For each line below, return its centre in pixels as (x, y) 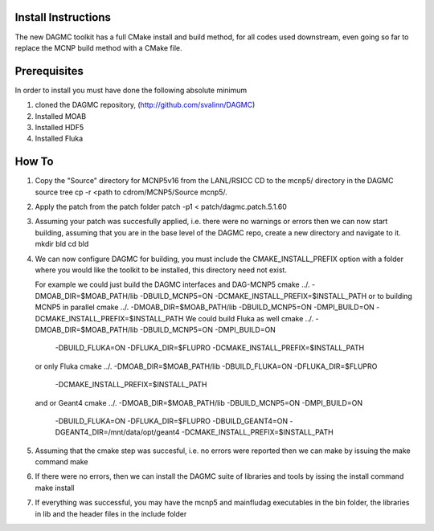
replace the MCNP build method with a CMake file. (98, 47)
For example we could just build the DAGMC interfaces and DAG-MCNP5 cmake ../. (172, 284)
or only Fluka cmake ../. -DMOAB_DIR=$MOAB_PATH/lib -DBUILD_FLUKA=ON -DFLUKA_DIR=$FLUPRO (206, 366)
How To (34, 162)
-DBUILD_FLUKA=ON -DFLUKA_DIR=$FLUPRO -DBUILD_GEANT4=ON (172, 421)
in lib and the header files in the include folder (111, 513)
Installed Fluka (59, 139)
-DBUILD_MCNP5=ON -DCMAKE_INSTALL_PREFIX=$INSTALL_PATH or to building (276, 296)
